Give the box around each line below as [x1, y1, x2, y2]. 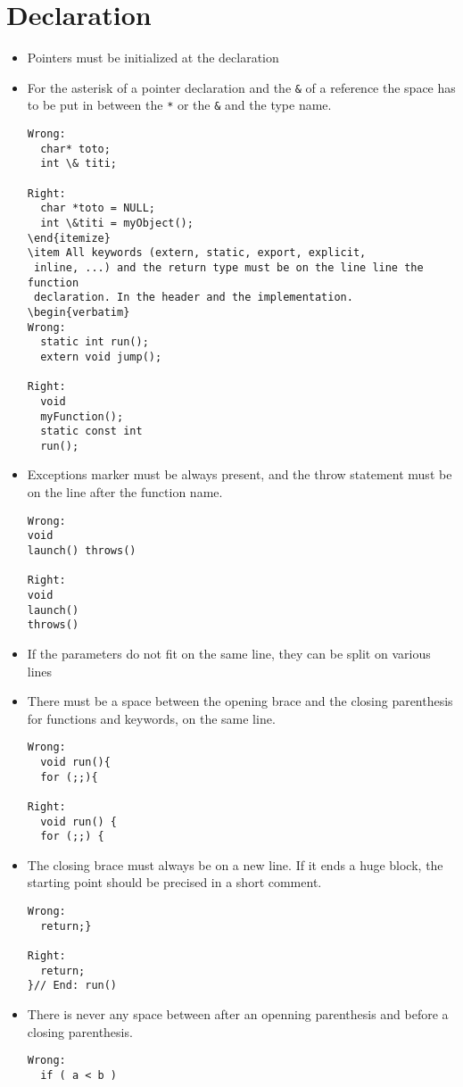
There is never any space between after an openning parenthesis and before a [27, 1005, 449, 1023]
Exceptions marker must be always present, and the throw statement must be [27, 465, 452, 484]
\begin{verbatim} [27, 305, 130, 319]
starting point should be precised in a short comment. [27, 873, 322, 892]
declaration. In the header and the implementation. [33, 291, 353, 304]
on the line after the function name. [27, 483, 223, 502]
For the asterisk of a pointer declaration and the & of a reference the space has [27, 78, 456, 96]
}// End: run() [27, 979, 118, 992]
